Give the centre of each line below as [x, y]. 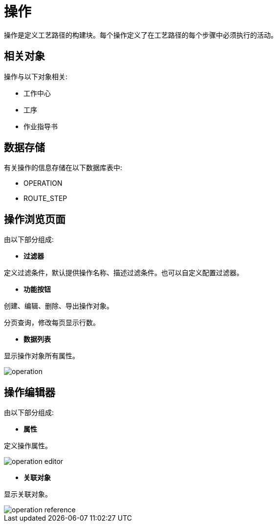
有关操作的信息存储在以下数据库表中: [63, 168]
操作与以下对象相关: [36, 76]
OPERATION [43, 183]
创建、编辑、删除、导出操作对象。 [59, 306]
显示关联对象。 [28, 494]
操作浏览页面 [35, 219]
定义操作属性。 [28, 446]
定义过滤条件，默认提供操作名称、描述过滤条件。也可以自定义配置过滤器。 [124, 273]
